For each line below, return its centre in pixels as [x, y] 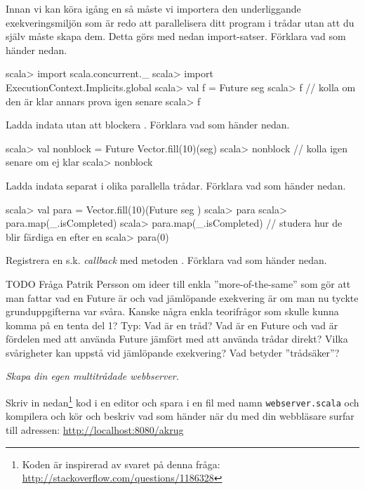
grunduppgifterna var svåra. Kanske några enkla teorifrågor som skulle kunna [172, 311]
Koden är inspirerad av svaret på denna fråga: [121, 464]
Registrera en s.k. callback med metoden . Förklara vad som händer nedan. [166, 260]
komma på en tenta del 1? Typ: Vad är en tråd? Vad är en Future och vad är [172, 325]
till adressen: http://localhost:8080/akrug [95, 429]
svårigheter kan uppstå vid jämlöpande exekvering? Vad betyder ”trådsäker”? [173, 352]
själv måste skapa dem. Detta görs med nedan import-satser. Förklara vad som [176, 36]
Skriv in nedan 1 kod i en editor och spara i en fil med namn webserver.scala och [182, 401]
